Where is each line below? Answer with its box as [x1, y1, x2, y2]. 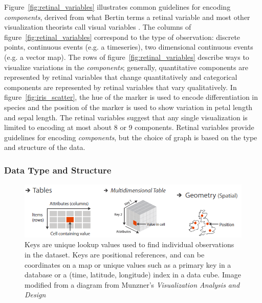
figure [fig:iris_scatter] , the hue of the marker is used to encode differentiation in [4, 92, 258, 102]
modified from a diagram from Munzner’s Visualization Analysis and [25, 279, 240, 290]
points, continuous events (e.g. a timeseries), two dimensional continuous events [4, 41, 253, 52]
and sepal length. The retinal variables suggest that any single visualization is [4, 112, 248, 122]
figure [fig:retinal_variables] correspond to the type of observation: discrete [4, 31, 241, 42]
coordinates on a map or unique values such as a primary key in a [25, 259, 231, 270]
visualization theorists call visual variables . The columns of [4, 21, 191, 32]
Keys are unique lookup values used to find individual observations [25, 239, 234, 250]
